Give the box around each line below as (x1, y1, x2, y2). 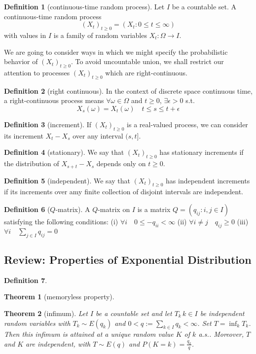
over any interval (73, 130, 123, 141)
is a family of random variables (53, 30, 147, 40)
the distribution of (4, 158, 59, 169)
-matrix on (98, 204, 130, 214)
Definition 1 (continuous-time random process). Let (4, 1, 165, 11)
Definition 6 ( (4, 204, 50, 214)
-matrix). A (55, 204, 90, 214)
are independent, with (26, 338, 91, 349)
